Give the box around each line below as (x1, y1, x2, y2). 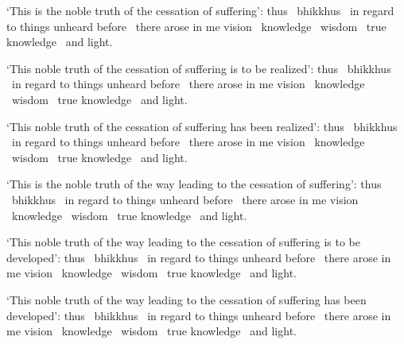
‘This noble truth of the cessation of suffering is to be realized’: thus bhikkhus (6, 60, 391, 76)
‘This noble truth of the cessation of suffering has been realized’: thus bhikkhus (6, 118, 398, 134)
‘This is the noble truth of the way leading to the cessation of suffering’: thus (6, 176, 382, 192)
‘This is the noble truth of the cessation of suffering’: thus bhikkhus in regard (6, 2, 394, 18)
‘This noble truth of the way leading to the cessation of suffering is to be (6, 234, 360, 250)
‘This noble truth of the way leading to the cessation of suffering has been (6, 291, 367, 307)
